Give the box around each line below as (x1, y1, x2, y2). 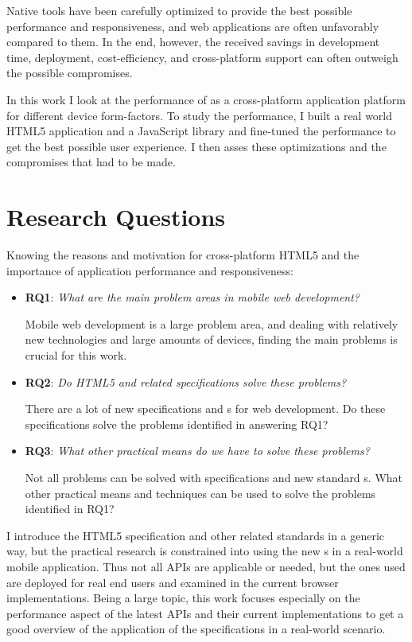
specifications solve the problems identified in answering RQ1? (25, 415, 328, 432)
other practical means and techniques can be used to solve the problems (25, 484, 376, 501)
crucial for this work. (25, 347, 127, 364)
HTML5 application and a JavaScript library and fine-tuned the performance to (6, 123, 396, 139)
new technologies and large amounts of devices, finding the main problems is (25, 331, 398, 348)
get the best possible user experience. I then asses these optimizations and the (6, 138, 387, 154)
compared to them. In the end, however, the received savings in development (6, 33, 380, 50)
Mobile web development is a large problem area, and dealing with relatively (25, 315, 398, 332)
